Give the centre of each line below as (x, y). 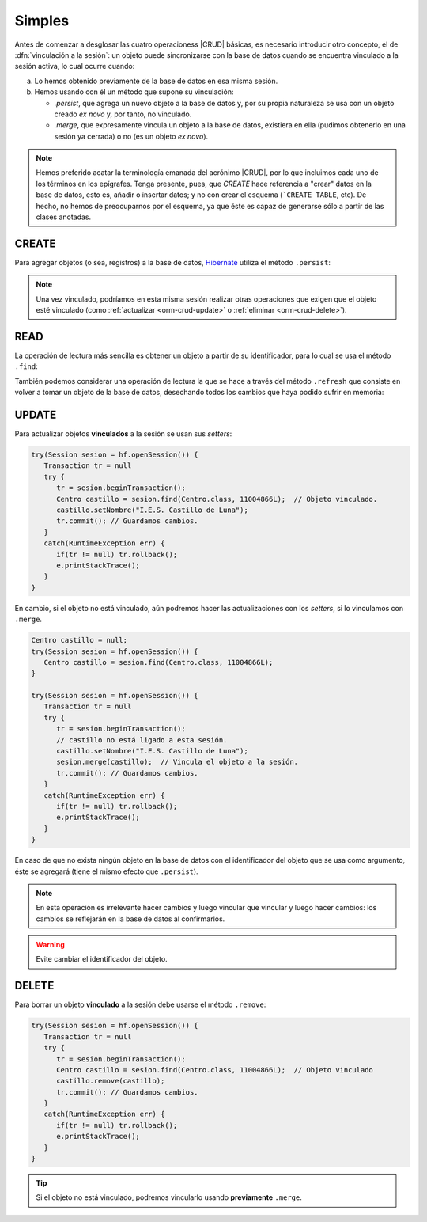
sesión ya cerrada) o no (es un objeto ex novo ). (131, 136)
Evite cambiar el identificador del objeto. (102, 959)
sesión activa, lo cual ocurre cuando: (75, 66)
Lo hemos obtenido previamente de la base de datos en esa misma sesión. (156, 81)
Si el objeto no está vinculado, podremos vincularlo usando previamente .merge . (169, 1197)
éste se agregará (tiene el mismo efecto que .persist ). (106, 871)
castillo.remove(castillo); (111, 1081)
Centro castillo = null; (79, 640)
